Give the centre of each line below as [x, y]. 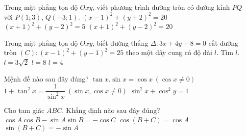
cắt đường [223, 42]
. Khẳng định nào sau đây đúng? [111, 110]
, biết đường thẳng [120, 42]
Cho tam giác [24, 110]
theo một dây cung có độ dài [169, 52]
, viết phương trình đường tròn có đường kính [161, 7]
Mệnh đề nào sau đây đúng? [46, 78]
